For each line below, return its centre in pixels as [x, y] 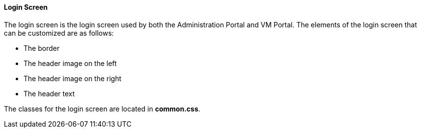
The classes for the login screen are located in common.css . [102, 109]
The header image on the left [70, 63]
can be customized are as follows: [59, 33]
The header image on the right [72, 78]
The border [42, 48]
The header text [49, 93]
